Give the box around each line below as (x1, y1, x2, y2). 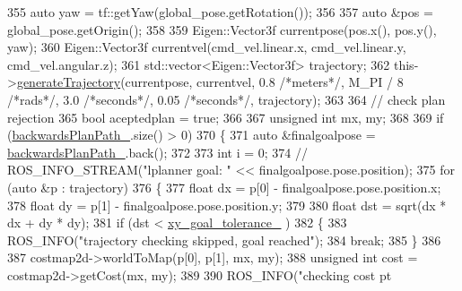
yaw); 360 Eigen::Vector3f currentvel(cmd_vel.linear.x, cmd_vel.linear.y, (7, 38, 406, 56)
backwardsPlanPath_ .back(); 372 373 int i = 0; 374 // (7, 142, 308, 161)
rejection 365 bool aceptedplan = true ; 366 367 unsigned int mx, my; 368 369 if (7, 107, 444, 126)
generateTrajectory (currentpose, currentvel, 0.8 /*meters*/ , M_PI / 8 (16, 73, 404, 91)
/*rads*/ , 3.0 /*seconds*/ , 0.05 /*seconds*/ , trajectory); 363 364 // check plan (7, 90, 446, 108)
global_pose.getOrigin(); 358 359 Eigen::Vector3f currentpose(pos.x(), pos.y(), (7, 20, 437, 39)
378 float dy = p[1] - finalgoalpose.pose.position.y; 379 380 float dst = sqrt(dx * (7, 195, 447, 214)
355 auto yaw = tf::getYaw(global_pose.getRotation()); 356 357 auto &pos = (7, 3, 433, 21)
